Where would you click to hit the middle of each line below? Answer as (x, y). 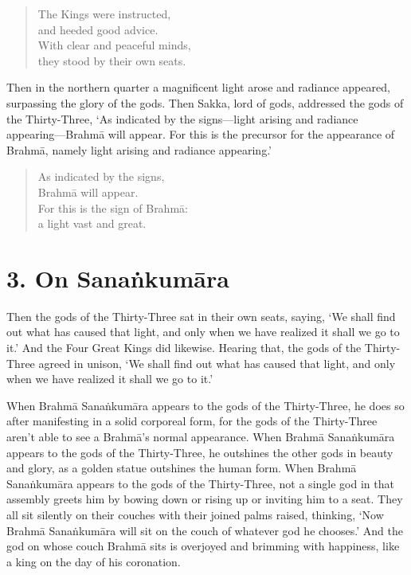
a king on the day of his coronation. (94, 561)
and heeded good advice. (98, 29)
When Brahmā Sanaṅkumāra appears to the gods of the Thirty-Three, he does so (205, 405)
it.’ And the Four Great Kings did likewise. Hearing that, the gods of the (184, 348)
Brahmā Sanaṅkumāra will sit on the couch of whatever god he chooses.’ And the (205, 530)
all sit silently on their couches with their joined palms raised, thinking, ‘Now (195, 514)
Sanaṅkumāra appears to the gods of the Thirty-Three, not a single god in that (200, 483)
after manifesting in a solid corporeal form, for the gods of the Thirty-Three (192, 421)
